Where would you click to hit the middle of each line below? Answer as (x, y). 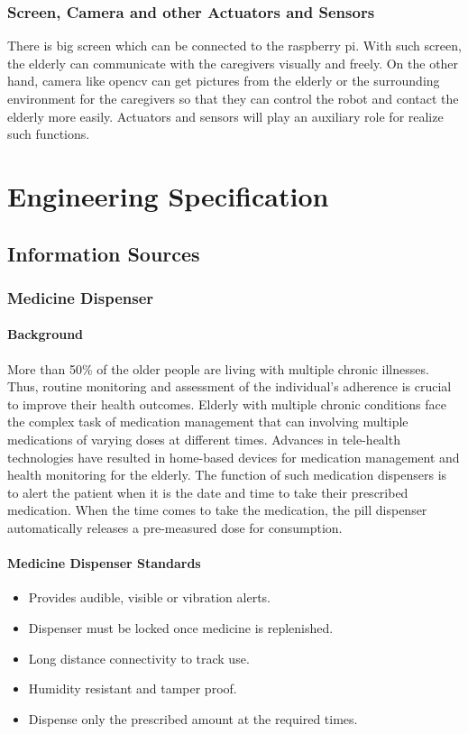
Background (46, 334)
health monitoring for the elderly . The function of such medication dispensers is (227, 475)
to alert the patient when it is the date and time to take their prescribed (208, 492)
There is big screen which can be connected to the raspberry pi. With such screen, (234, 46)
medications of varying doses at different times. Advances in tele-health (204, 439)
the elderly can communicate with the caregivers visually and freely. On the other (233, 63)
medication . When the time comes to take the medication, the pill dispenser (217, 510)
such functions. (49, 134)
